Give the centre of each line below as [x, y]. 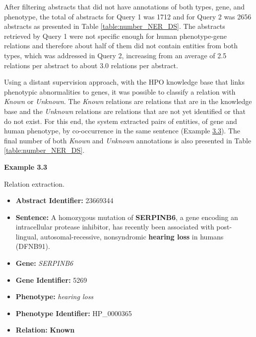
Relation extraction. [34, 183]
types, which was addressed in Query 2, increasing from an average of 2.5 [115, 55]
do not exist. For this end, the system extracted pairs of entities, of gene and [121, 121]
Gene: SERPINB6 [44, 263]
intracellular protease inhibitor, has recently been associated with [115, 227]
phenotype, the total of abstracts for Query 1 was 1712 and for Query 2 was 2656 [128, 16]
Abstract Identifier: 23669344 [64, 200]
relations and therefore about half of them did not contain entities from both [121, 46]
